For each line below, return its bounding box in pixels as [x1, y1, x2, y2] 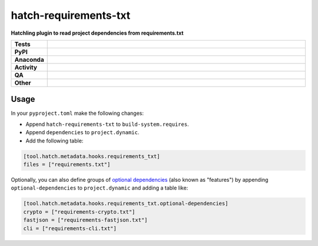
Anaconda [14, 55, 44, 64]
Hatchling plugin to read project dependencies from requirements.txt [11, 29, 184, 36]
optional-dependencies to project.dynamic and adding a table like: [11, 184, 188, 191]
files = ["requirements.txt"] [23, 161, 111, 168]
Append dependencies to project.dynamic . [25, 129, 140, 136]
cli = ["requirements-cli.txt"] [23, 225, 117, 232]
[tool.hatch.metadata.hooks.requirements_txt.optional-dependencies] [23, 200, 228, 207]
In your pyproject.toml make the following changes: [11, 109, 144, 117]
